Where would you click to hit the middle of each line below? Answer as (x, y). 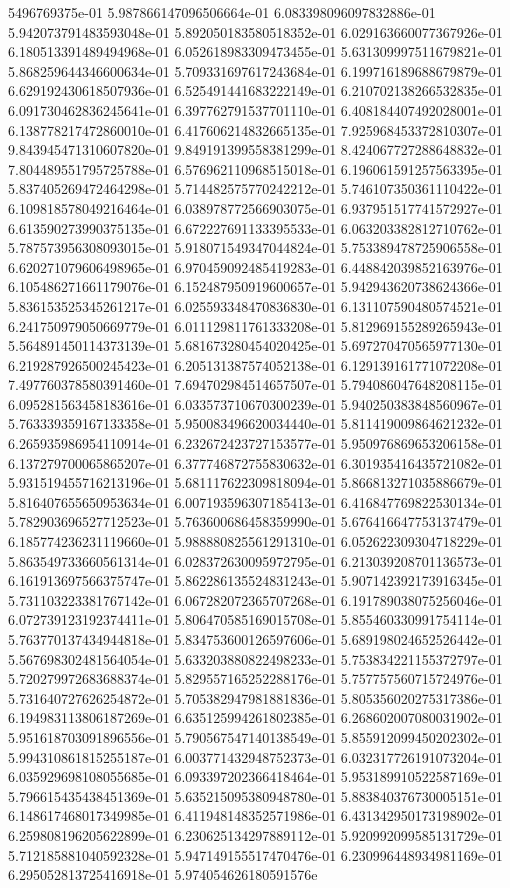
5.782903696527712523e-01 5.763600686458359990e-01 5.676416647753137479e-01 (255, 521)
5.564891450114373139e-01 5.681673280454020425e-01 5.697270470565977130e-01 (255, 345)
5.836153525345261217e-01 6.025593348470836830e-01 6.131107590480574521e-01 (255, 305)
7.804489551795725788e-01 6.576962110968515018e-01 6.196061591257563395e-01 (255, 168)
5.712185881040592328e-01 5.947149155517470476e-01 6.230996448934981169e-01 (255, 854)
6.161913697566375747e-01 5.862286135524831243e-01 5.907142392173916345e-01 (255, 580)
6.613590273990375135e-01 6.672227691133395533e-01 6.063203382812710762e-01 (255, 227)
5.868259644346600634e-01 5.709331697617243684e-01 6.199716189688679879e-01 (255, 70)
